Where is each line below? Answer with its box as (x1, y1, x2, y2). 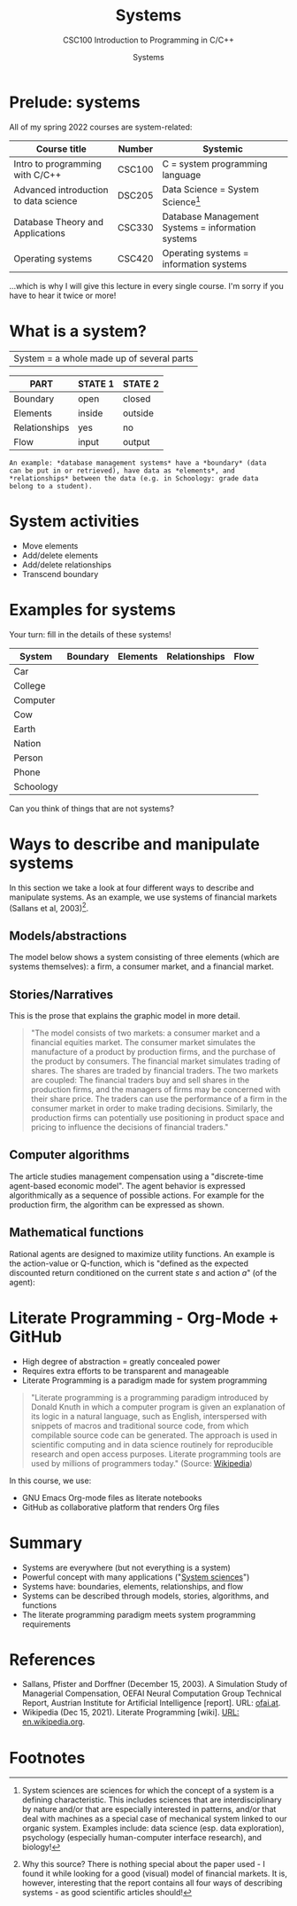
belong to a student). (9, 481, 93, 490)
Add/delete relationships (21, 559, 112, 570)
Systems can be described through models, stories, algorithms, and (21, 1590, 270, 1601)
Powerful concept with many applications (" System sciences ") (21, 1571, 250, 1582)
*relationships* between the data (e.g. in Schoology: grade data (9, 473, 259, 483)
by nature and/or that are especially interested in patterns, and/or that (21, 1804, 277, 1815)
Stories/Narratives (9, 987, 114, 1002)
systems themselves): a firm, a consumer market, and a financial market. (9, 961, 274, 972)
